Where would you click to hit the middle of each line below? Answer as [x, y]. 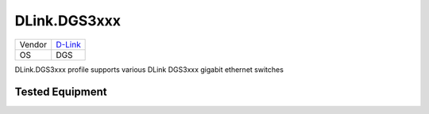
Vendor [33, 44]
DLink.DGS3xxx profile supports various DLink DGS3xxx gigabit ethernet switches [149, 69]
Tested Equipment [61, 92]
